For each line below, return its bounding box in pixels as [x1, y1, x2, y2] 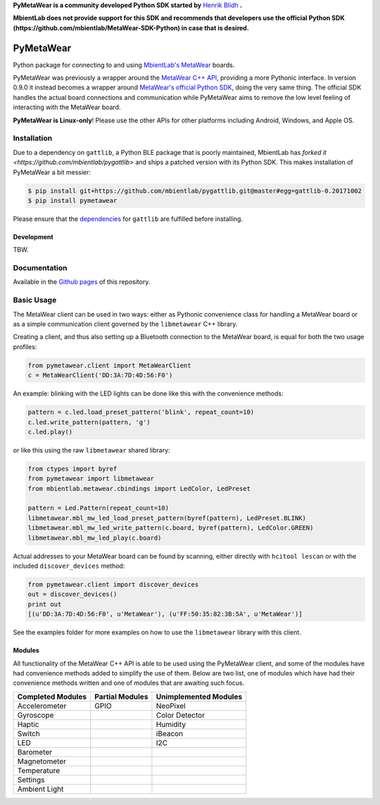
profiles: [13, 342, 37, 351]
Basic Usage [13, 296, 57, 305]
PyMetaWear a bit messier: [13, 167, 91, 176]
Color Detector [156, 710, 205, 720]
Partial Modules [94, 692, 148, 702]
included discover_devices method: [13, 562, 125, 570]
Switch [17, 728, 40, 738]
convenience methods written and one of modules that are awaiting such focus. [13, 679, 245, 687]
